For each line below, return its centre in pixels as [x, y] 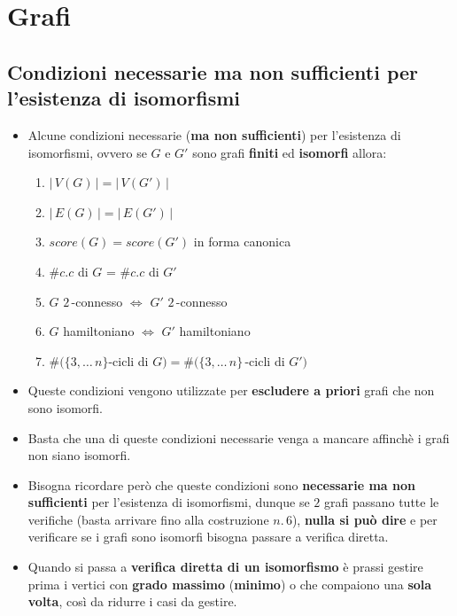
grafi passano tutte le [381, 502]
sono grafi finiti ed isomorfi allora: [290, 152]
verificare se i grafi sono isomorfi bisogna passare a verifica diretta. [208, 537]
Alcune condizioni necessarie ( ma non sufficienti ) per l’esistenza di [214, 134]
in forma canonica [242, 242]
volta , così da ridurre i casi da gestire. [132, 601]
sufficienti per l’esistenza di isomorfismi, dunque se [169, 502]
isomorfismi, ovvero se [87, 152]
